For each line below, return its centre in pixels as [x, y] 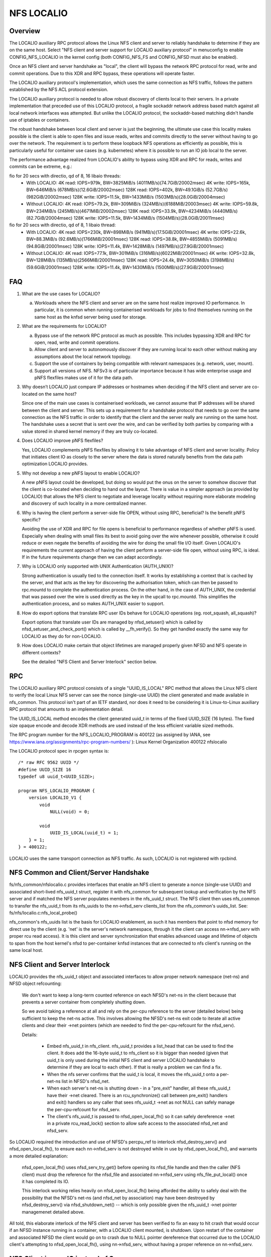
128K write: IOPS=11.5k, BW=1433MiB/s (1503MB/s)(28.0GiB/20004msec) [149, 197]
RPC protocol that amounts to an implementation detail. [66, 709]
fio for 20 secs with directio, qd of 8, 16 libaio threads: [65, 175]
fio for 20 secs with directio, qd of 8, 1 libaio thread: [62, 225]
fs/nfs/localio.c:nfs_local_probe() [43, 913]
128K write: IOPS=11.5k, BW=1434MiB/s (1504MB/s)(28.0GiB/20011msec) [149, 218]
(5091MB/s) [225, 239]
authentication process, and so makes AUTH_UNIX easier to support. [93, 604]
